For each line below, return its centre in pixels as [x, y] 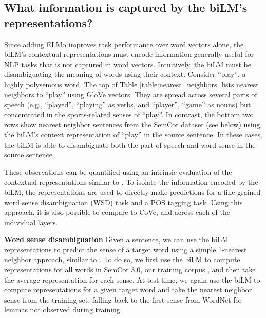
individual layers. [31, 222]
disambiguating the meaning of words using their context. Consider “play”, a [125, 74]
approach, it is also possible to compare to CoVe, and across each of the [117, 212]
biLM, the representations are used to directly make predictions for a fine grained [132, 192]
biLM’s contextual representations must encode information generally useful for [129, 54]
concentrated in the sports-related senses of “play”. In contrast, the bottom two [129, 114]
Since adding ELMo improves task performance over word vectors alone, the [124, 44]
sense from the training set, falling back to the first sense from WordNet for [123, 299]
